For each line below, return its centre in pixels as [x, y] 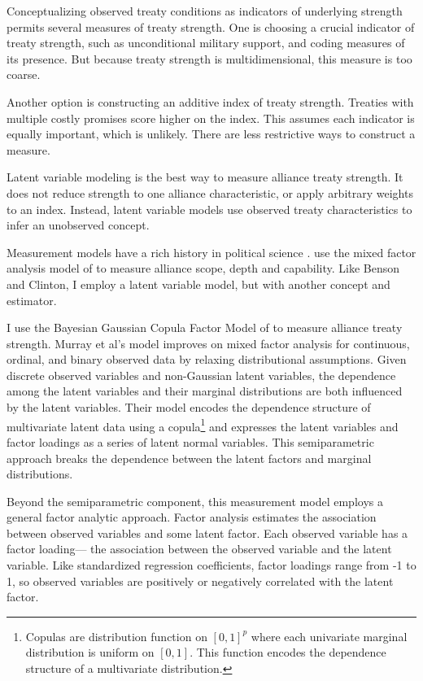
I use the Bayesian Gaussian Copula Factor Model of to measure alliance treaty [205, 327]
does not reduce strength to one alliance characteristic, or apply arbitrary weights [210, 192]
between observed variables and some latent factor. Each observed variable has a [207, 533]
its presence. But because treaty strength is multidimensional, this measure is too [209, 58]
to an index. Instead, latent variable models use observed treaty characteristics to [209, 209]
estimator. [32, 300]
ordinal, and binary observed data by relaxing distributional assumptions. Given [207, 359]
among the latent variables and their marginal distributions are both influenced [205, 391]
